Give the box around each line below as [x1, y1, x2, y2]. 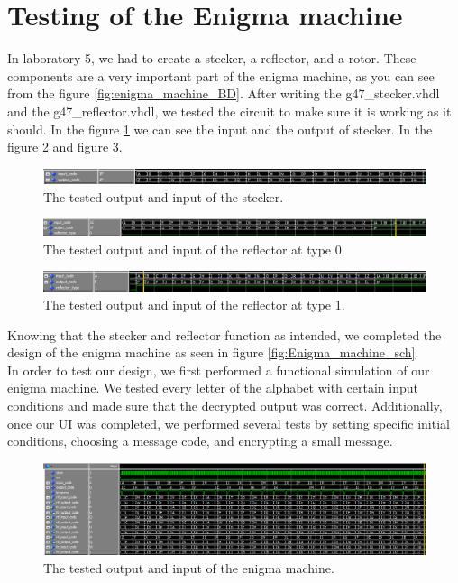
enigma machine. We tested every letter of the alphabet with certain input [7, 378, 418, 397]
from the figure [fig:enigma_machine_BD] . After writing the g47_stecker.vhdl [7, 84, 440, 103]
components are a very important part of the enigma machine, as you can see [7, 66, 435, 85]
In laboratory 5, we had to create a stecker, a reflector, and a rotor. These [7, 49, 417, 68]
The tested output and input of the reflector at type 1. [43, 295, 345, 314]
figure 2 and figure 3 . [7, 137, 123, 156]
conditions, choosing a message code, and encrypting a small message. [7, 431, 393, 450]
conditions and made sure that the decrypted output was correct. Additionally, [7, 396, 443, 415]
